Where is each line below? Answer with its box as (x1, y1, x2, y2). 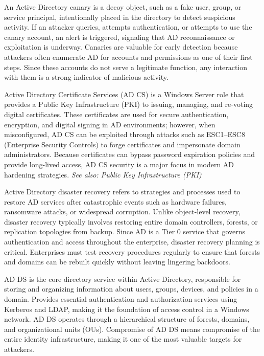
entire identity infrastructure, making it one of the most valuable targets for (4, 333, 242, 344)
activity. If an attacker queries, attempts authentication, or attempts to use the (4, 21, 252, 32)
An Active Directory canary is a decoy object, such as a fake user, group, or (4, 2, 242, 12)
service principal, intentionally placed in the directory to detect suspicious (4, 11, 235, 22)
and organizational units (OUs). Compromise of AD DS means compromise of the (4, 323, 260, 334)
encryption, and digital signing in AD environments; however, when (4, 119, 215, 129)
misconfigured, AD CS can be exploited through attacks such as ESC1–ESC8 (4, 129, 245, 140)
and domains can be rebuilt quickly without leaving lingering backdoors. (4, 256, 230, 267)
